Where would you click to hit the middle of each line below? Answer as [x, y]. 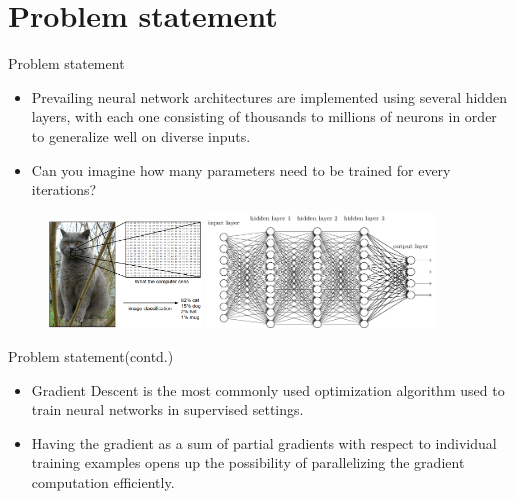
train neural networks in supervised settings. [167, 409]
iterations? [64, 189]
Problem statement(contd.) [91, 356]
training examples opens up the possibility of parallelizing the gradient [248, 462]
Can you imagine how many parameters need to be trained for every [241, 169]
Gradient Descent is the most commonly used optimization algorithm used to [268, 389]
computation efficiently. [103, 482]
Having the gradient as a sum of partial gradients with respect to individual [264, 442]
